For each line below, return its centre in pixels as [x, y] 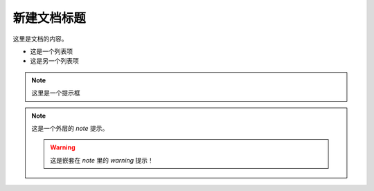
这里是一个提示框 [56, 93]
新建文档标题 [50, 18]
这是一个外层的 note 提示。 [70, 128]
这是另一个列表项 [54, 61]
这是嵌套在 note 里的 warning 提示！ [102, 160]
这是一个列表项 [51, 51]
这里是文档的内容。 [40, 39]
